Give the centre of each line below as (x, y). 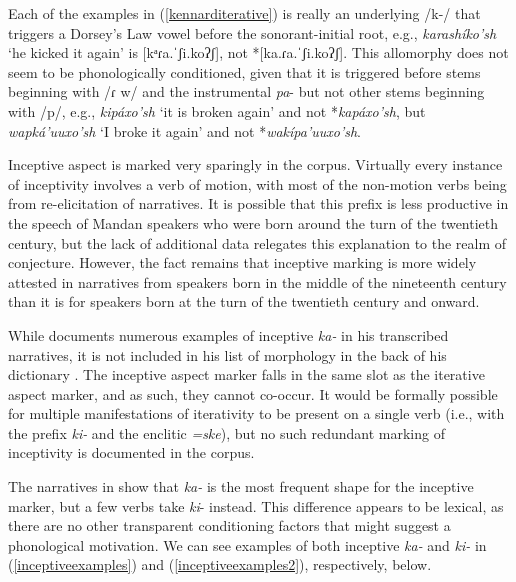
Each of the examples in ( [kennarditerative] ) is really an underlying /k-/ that (244, 13)
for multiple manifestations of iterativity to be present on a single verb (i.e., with (256, 413)
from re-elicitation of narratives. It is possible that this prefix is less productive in (258, 203)
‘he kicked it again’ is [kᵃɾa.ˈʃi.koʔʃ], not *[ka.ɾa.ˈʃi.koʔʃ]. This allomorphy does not (258, 52)
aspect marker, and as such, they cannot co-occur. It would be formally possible (253, 393)
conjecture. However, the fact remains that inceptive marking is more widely (242, 262)
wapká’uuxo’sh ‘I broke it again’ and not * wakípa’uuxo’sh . (185, 130)
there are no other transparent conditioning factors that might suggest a (229, 525)
